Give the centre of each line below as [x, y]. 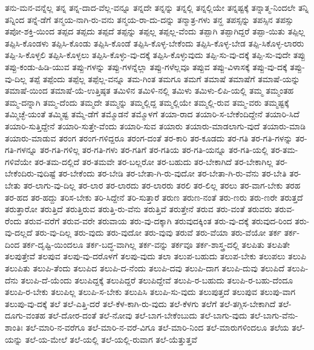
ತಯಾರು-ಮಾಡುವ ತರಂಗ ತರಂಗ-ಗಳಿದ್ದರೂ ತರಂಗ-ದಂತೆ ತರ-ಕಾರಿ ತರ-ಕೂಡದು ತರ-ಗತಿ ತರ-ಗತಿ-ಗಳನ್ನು [149, 138]
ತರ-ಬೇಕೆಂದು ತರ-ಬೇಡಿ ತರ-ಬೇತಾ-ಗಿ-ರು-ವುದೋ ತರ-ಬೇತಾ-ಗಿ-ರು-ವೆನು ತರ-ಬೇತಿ [172, 173]
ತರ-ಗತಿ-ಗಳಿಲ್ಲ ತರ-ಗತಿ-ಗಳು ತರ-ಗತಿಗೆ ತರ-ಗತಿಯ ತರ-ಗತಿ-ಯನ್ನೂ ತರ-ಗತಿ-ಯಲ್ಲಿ [154, 150]
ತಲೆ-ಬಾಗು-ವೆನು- [274, 315]
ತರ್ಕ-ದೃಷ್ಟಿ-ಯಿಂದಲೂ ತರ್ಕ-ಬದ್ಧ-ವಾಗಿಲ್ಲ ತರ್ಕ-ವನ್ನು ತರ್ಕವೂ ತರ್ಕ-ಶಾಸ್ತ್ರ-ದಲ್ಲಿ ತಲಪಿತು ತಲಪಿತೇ [156, 244]
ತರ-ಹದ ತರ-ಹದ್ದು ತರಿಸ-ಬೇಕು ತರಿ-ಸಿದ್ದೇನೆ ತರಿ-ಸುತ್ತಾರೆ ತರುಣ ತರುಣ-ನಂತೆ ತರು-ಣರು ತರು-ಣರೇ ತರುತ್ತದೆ [154, 197]
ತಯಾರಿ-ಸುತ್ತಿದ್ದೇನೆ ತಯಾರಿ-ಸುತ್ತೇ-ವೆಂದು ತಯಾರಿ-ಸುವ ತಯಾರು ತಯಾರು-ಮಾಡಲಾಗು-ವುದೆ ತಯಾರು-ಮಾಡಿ [155, 125]
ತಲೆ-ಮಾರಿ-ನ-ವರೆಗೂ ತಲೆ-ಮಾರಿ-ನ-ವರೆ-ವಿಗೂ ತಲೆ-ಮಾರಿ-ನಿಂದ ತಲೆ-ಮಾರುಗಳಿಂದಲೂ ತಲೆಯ [157, 327]
